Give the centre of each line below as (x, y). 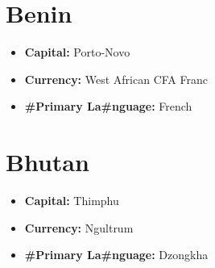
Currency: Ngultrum (79, 227)
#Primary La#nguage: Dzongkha (116, 255)
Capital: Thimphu (72, 201)
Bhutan (48, 162)
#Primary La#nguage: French (108, 106)
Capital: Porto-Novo (77, 52)
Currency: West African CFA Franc (116, 79)
